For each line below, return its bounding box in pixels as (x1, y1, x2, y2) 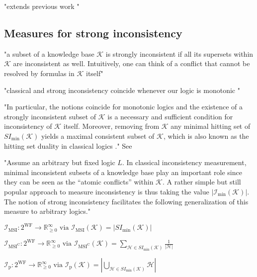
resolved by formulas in (4, 68, 75, 78)
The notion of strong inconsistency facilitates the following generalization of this (4, 196, 249, 206)
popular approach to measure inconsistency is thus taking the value (4, 186, 209, 196)
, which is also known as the (163, 130, 249, 141)
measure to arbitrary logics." (4, 206, 90, 216)
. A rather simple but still (162, 177, 241, 187)
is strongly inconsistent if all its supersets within (105, 48, 254, 59)
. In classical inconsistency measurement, (122, 157, 247, 168)
